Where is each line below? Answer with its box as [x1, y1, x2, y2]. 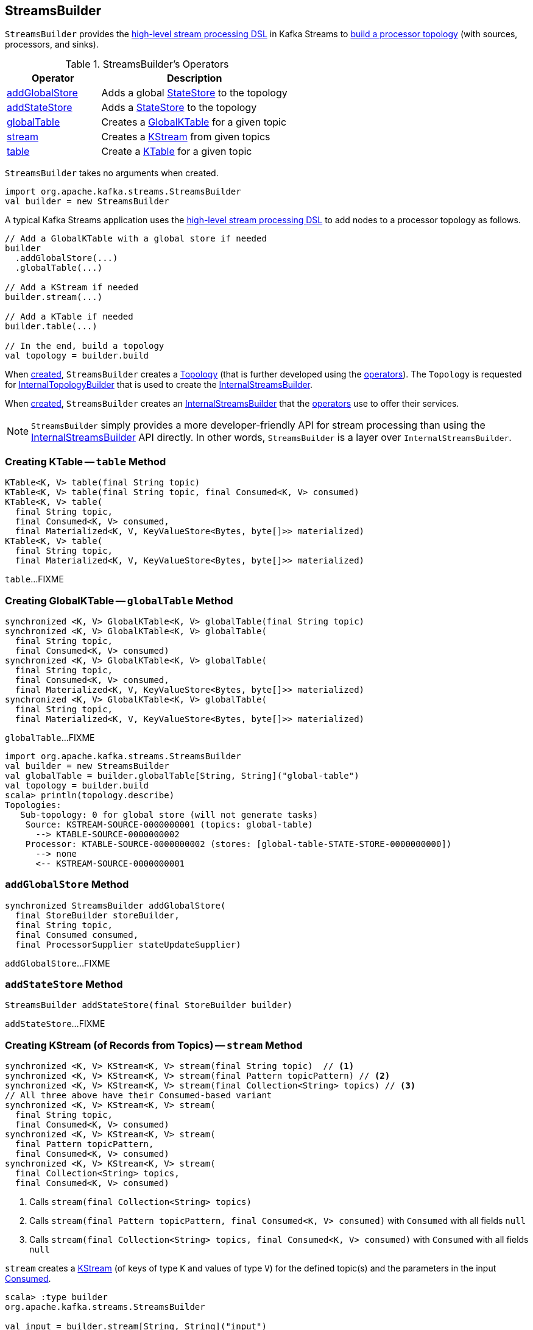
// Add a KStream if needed [5, 282, 139, 293]
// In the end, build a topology [5, 341, 164, 351]
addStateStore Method [5, 978, 123, 991]
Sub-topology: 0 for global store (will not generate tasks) [20, 809, 319, 820]
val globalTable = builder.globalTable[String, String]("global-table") [5, 770, 359, 781]
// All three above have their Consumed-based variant [5, 1090, 272, 1101]
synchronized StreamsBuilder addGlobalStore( [5, 900, 226, 910]
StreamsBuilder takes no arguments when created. [5, 168, 219, 179]
